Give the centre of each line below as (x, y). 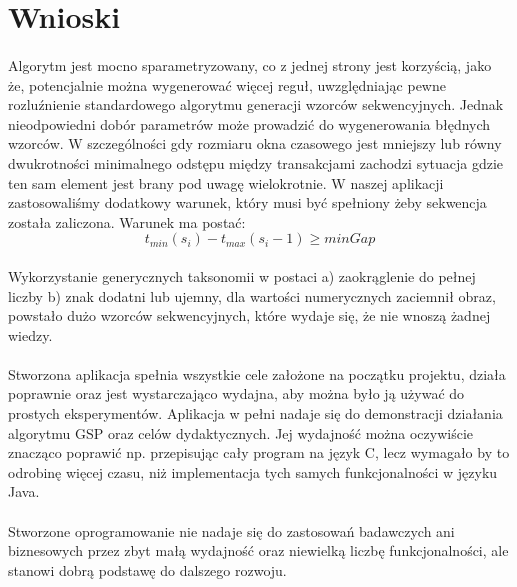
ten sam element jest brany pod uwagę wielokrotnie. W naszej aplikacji (226, 182)
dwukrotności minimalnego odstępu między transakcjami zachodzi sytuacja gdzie (256, 162)
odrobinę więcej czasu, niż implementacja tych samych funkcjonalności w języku (253, 471)
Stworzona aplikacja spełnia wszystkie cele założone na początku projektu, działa (257, 373)
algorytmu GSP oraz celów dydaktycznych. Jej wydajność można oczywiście (241, 432)
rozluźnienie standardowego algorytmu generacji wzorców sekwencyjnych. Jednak (256, 104)
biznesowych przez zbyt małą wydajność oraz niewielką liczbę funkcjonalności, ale (258, 550)
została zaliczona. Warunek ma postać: (127, 221)
